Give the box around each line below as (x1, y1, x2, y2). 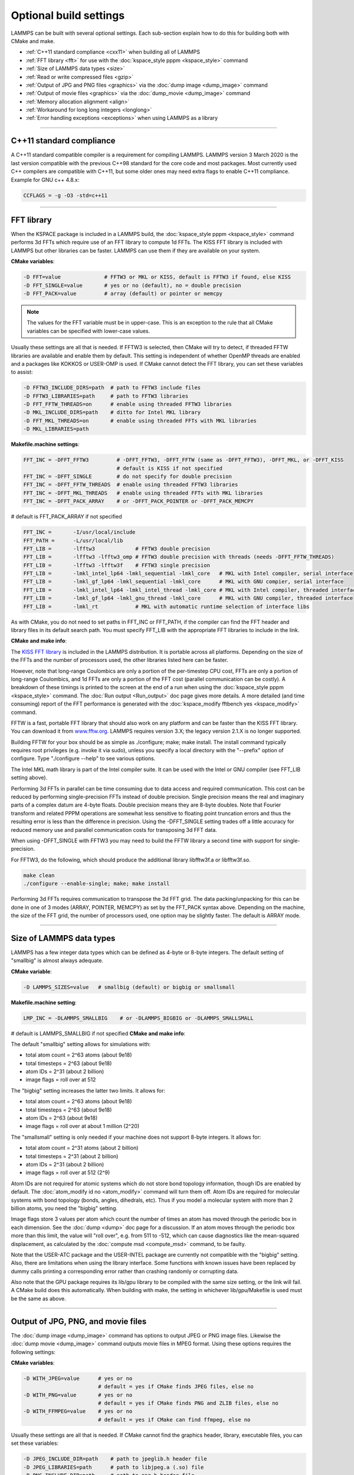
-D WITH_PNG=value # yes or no (23, 1391, 133, 1398)
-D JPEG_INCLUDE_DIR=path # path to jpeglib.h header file (23, 1456, 207, 1463)
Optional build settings (11, 9, 125, 22)
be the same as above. (11, 1295, 66, 1302)
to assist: (11, 369, 33, 376)
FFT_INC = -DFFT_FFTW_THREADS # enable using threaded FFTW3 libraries (23, 481, 238, 488)
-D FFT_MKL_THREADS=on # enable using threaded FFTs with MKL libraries (23, 417, 257, 424)
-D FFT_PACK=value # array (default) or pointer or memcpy (23, 290, 223, 297)
